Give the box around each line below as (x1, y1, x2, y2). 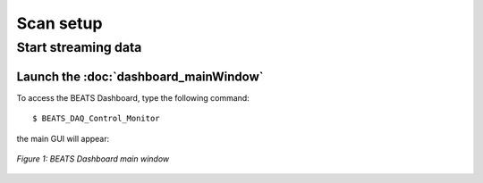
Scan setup (16, 13, 103, 33)
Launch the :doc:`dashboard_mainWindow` (16, 69, 264, 84)
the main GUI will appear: (16, 133, 110, 144)
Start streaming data (16, 39, 142, 55)
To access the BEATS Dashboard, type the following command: (16, 92, 250, 103)
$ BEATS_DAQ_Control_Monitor (32, 113, 160, 124)
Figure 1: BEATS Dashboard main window (16, 153, 170, 164)
